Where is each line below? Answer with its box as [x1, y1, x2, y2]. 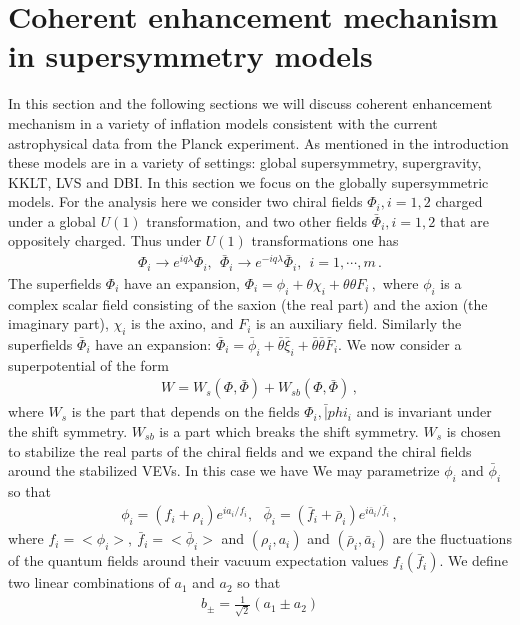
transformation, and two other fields [146, 210, 368, 231]
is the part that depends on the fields [71, 401, 300, 422]
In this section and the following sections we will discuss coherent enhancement [8, 93, 493, 114]
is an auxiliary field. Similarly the [255, 313, 462, 334]
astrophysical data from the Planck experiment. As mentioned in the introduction [8, 132, 509, 153]
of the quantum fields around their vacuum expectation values [8, 550, 389, 571]
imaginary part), [8, 313, 109, 334]
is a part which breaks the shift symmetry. [159, 420, 419, 441]
